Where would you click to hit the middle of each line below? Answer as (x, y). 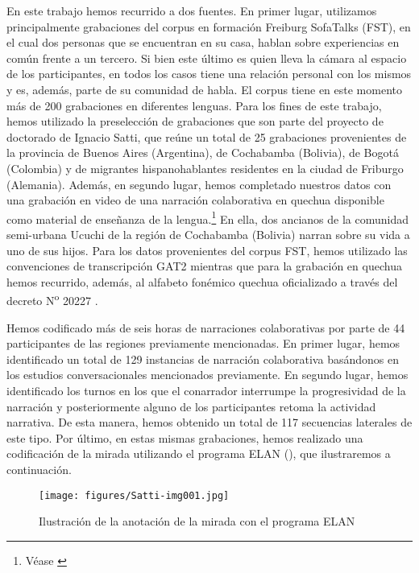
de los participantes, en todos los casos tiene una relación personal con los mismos (209, 74)
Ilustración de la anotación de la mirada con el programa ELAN (197, 521)
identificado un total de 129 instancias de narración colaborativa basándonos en (203, 359)
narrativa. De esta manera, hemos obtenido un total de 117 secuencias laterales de (209, 422)
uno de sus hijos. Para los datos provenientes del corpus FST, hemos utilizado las (207, 250)
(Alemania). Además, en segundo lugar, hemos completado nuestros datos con (199, 184)
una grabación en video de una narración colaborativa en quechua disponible (195, 200)
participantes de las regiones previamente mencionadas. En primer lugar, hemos (203, 343)
